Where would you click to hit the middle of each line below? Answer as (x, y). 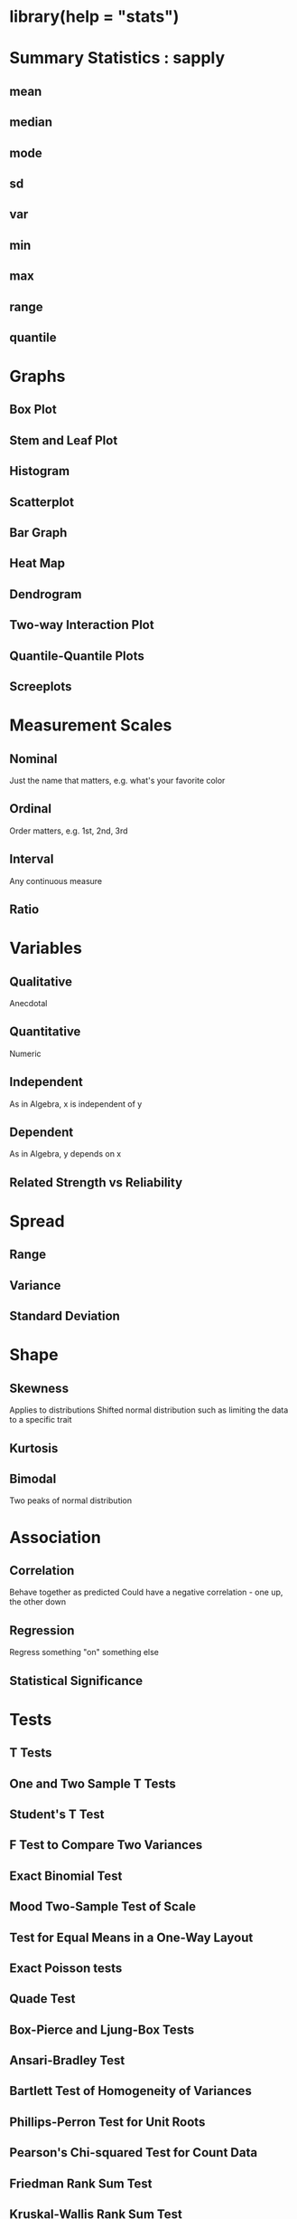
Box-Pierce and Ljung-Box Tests (102, 2029)
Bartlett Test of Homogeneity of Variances (131, 2091)
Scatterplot (42, 502)
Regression (42, 1630)
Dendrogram (46, 594)
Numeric (26, 1053)
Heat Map (37, 563)
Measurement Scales (91, 725)
